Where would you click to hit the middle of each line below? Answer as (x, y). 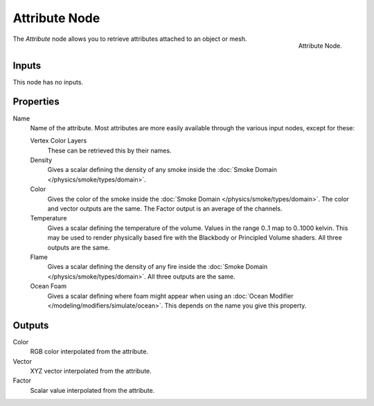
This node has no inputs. (48, 82)
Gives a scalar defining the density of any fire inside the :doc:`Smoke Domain (158, 267)
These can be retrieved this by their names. (109, 150)
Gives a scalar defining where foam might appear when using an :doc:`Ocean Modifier (170, 296)
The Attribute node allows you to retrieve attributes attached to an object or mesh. (130, 39)
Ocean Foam (48, 286)
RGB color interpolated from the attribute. (89, 352)
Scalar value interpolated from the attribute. (92, 390)
